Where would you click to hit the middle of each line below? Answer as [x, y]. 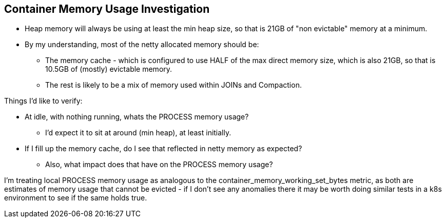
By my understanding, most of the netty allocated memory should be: [142, 45]
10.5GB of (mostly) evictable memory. [109, 69]
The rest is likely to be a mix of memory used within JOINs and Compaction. [173, 85]
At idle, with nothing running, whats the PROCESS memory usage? [137, 117]
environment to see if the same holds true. [76, 198]
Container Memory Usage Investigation [107, 9]
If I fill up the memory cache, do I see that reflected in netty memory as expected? [163, 149]
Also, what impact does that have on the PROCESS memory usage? [159, 165]
